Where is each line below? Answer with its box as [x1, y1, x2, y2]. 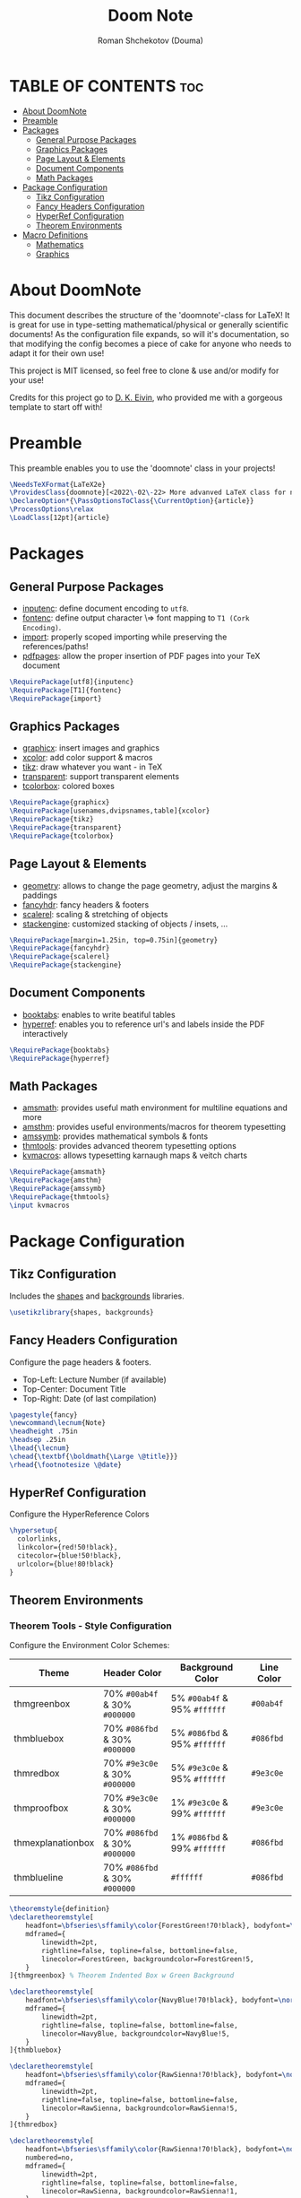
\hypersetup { [9, 1526, 58, 1535]
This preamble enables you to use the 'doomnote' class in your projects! [9, 463, 276, 473]
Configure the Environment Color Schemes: [9, 1640, 170, 1651]
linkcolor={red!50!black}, [17, 1543, 118, 1552]
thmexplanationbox [13, 1837, 95, 1849]
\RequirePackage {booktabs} [9, 1046, 110, 1055]
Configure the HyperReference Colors [9, 1508, 150, 1520]
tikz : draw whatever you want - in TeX [21, 761, 163, 772]
